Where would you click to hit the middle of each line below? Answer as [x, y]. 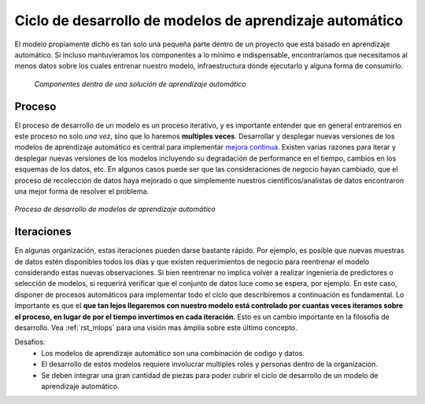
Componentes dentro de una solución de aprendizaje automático [140, 83]
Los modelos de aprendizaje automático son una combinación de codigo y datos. [173, 353]
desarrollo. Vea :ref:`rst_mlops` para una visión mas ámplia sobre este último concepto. [156, 328]
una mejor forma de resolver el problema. [82, 191]
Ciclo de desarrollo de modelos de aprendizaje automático [209, 20]
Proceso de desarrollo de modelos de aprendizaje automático [115, 209]
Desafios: [30, 342]
